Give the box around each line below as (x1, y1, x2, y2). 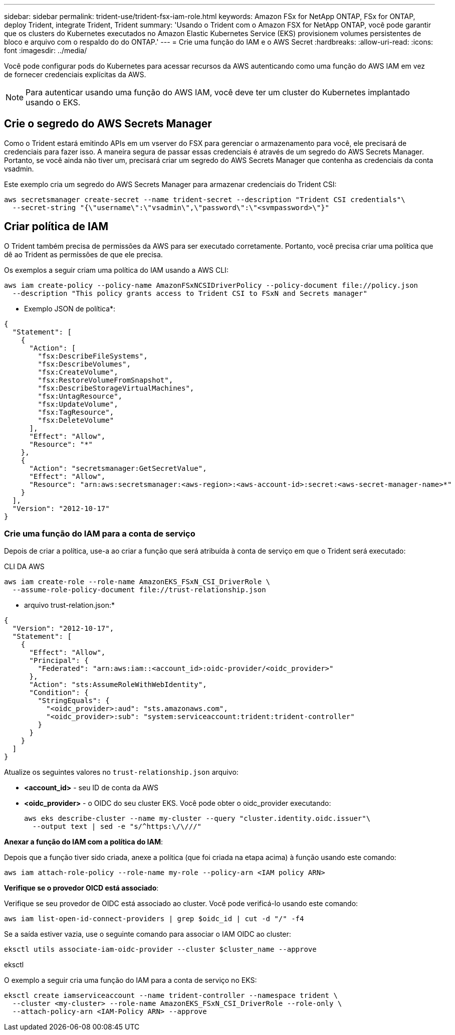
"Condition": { (29, 688, 89, 697)
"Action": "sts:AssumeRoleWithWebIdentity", (29, 680, 207, 689)
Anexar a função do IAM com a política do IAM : (4, 837, 163, 846)
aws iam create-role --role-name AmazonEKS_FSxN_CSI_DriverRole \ (4, 578, 271, 586)
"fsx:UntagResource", (38, 392, 123, 400)
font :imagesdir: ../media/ (4, 46, 87, 55)
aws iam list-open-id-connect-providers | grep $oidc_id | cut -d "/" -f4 (4, 915, 304, 923)
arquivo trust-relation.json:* (24, 601, 115, 610)
